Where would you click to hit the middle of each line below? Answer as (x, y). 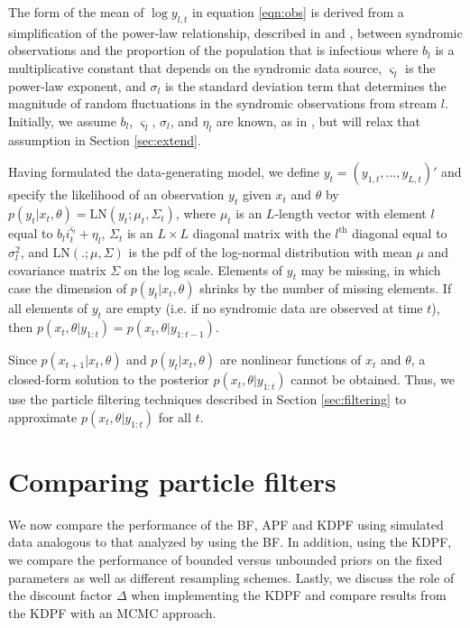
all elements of (48, 308)
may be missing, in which (371, 269)
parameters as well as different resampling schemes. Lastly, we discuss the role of (231, 577)
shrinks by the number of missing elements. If (326, 288)
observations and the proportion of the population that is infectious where (213, 50)
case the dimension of (68, 288)
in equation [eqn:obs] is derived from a (298, 12)
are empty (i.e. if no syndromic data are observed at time (264, 308)
